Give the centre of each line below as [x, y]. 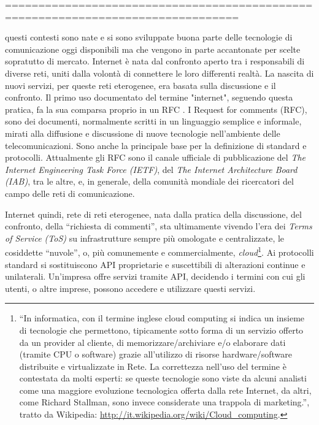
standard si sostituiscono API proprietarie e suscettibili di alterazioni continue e [155, 264]
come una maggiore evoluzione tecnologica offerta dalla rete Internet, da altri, [165, 390]
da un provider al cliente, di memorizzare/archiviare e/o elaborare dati [152, 342]
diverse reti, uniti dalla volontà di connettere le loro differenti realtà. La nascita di [159, 73]
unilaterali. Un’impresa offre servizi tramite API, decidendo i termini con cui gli [155, 276]
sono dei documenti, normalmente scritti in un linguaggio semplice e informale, [153, 121]
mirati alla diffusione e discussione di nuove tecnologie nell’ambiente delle [143, 133]
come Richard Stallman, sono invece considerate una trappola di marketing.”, [164, 402]
